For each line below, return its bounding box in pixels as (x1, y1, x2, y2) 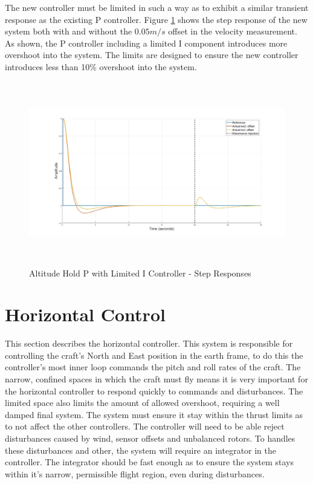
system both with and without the (5, 25, 132, 38)
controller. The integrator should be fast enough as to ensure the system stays (5, 456, 294, 468)
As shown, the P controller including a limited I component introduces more (5, 36, 288, 49)
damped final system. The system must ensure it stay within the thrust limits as (5, 408, 303, 420)
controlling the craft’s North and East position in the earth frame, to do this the (5, 348, 303, 361)
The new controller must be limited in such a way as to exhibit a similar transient (5, 1, 309, 13)
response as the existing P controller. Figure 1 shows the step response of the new (5, 13, 308, 25)
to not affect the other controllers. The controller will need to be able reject (5, 420, 285, 433)
